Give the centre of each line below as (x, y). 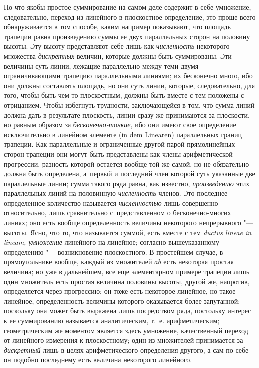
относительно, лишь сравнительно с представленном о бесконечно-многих (118, 213)
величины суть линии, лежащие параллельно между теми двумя (101, 65)
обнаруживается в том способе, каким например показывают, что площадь (117, 26)
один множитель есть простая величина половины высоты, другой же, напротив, (127, 281)
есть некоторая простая (198, 262)
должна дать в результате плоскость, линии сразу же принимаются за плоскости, (127, 114)
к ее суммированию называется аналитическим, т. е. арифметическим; (112, 320)
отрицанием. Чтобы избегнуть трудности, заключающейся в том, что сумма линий (129, 104)
